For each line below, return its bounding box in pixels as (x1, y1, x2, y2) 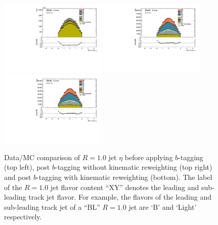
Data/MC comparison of (4, 152, 80, 162)
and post (4, 172, 31, 182)
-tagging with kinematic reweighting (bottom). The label (36, 172, 212, 182)
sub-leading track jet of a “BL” (4, 201, 100, 212)
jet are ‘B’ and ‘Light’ (128, 201, 197, 212)
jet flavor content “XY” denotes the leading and (50, 181, 199, 192)
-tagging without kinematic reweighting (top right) (55, 162, 212, 172)
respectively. (4, 211, 42, 222)
